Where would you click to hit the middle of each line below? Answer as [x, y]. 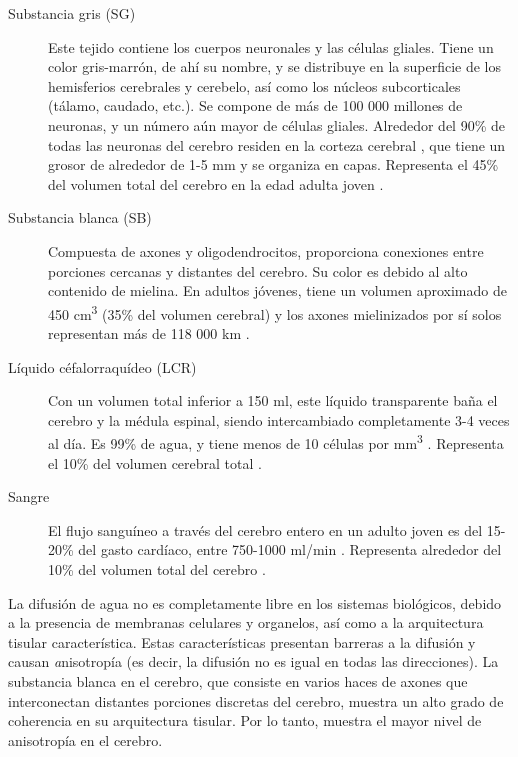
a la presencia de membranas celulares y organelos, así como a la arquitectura [246, 622]
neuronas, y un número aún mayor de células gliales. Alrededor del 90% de [276, 124]
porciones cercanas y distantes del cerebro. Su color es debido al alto [258, 270]
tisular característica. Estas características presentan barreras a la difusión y [242, 641]
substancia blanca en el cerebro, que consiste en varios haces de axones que [238, 680]
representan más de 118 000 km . [149, 332]
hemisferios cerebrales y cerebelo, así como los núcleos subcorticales [254, 85]
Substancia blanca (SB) [80, 217]
